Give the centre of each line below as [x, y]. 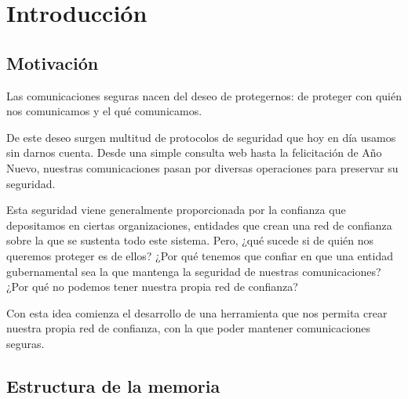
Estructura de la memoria [113, 385]
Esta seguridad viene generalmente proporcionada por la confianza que [176, 210]
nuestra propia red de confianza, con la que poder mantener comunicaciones [188, 328]
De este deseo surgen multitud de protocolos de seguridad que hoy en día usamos [201, 137]
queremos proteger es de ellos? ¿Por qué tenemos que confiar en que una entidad [200, 255]
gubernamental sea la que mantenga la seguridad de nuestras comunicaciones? [194, 271]
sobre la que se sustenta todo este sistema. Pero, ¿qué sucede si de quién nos [190, 240]
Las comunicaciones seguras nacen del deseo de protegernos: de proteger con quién [204, 95]
